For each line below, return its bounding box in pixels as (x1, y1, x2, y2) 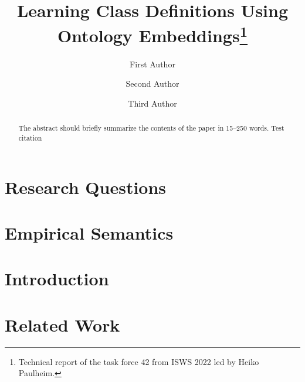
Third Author (128, 97, 177, 109)
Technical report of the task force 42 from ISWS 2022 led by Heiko (18, 355, 259, 367)
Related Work (5, 312, 120, 336)
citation (18, 132, 42, 142)
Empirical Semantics (5, 220, 174, 244)
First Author (130, 57, 175, 70)
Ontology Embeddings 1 (57, 21, 248, 47)
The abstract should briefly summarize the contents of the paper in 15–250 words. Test (18, 123, 284, 133)
